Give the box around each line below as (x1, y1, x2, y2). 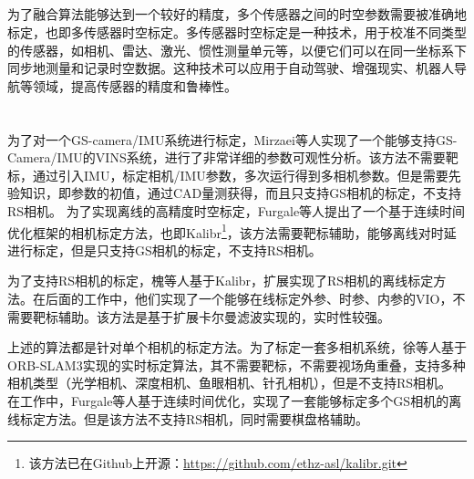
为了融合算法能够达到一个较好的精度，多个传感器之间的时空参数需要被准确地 (7, 5, 467, 24)
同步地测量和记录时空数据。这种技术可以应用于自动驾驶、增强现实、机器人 (7, 58, 454, 78)
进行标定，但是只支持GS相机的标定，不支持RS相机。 (7, 240, 322, 259)
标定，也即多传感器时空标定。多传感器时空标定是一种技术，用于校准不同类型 (7, 22, 467, 41)
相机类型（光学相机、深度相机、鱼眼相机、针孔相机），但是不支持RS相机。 (7, 373, 452, 392)
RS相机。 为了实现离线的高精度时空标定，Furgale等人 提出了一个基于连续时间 (7, 201, 466, 220)
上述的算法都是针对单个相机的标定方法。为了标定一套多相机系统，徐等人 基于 (7, 338, 467, 357)
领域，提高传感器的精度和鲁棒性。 (32, 76, 237, 95)
